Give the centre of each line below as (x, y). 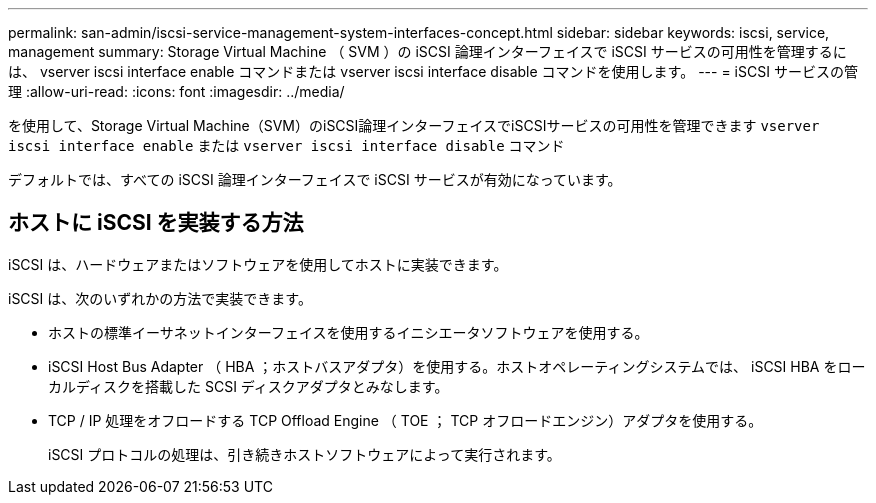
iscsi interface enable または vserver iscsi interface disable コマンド (286, 145)
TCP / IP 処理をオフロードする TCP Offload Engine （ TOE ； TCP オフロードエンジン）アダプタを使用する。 (405, 420)
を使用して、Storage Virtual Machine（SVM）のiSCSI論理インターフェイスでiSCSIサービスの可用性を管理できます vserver (414, 125)
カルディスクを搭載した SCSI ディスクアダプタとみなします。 (248, 386)
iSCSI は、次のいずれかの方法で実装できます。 (160, 298)
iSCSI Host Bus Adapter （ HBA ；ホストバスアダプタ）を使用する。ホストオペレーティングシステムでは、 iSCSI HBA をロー (457, 366)
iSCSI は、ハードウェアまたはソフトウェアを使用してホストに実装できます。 (258, 264)
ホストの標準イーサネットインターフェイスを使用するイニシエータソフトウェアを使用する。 (348, 332)
